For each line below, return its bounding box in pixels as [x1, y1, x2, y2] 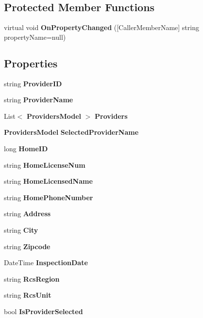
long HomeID [4, 143, 48, 153]
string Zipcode [4, 241, 51, 251]
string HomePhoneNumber [4, 192, 93, 202]
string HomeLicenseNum [4, 159, 85, 170]
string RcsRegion [4, 273, 60, 284]
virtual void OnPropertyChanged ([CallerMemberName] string [4, 22, 199, 32]
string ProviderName [4, 95, 73, 105]
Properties [4, 55, 58, 70]
